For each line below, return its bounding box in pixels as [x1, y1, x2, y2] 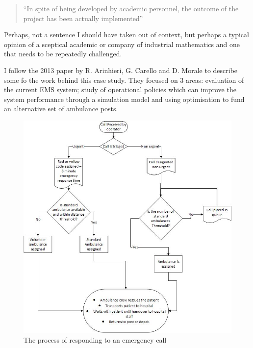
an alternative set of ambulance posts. [4, 103, 118, 114]
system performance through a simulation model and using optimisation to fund [4, 94, 245, 104]
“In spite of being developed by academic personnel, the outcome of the [23, 3, 239, 13]
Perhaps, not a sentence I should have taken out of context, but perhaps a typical [4, 29, 249, 40]
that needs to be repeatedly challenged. [4, 49, 122, 59]
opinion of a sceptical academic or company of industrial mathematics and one [4, 39, 240, 49]
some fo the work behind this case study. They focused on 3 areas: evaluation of [4, 75, 244, 85]
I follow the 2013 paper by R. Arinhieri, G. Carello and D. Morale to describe [4, 65, 238, 75]
